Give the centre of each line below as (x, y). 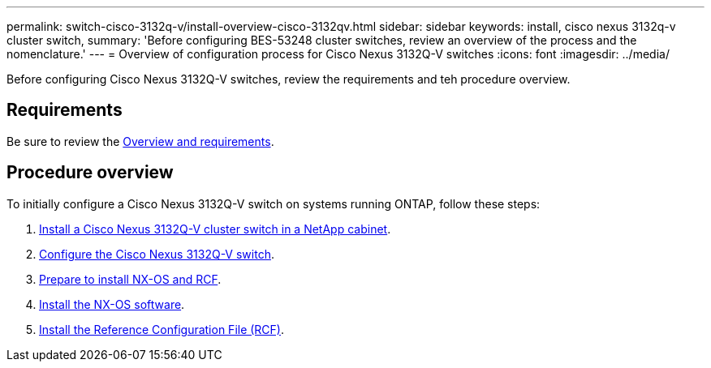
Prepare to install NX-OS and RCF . (130, 279)
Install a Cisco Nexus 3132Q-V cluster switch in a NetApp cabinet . (215, 229)
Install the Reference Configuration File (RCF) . (162, 329)
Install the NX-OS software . (112, 304)
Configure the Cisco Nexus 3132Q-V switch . (157, 254)
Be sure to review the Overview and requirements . (140, 141)
